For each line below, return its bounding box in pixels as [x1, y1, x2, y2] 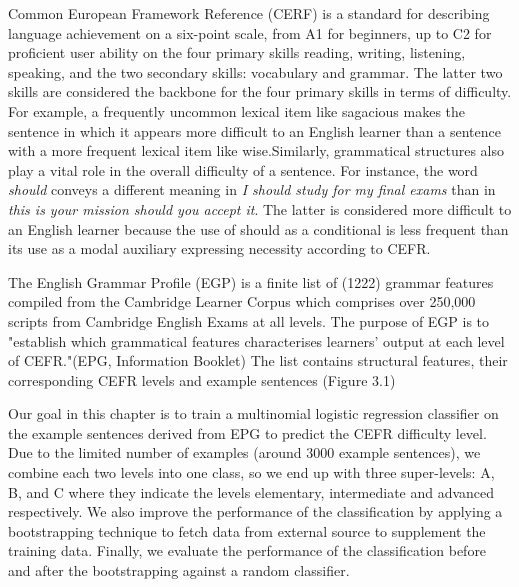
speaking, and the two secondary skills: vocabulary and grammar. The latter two [8, 61, 503, 82]
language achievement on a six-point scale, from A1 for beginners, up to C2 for [8, 22, 492, 43]
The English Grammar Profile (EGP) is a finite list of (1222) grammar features [8, 271, 494, 292]
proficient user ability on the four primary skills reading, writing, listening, [8, 42, 466, 63]
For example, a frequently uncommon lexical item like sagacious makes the [8, 100, 466, 121]
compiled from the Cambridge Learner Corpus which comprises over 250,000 [8, 291, 476, 312]
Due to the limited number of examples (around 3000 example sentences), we [8, 442, 481, 463]
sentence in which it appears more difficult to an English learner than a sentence [8, 120, 501, 141]
